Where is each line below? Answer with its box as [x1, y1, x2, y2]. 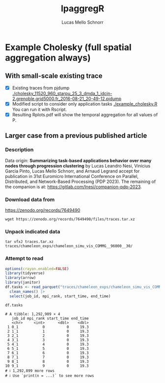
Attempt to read [5, 255, 43, 262]
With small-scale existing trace [5, 72, 103, 80]
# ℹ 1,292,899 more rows [5, 368, 55, 373]
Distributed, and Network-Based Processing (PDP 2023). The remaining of [5, 178, 156, 184]
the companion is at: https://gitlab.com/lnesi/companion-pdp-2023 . [5, 183, 142, 190]
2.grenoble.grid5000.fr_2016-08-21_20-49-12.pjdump [12, 96, 122, 102]
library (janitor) [5, 280, 41, 285]
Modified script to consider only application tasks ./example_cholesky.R [12, 101, 158, 106]
